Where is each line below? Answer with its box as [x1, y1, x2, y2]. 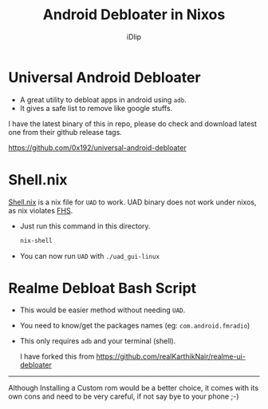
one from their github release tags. [8, 127, 122, 137]
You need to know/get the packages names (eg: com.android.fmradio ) [19, 321, 250, 331]
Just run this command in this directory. [19, 221, 151, 231]
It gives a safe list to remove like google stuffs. [19, 103, 173, 113]
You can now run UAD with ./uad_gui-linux [19, 251, 160, 260]
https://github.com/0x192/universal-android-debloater [8, 142, 187, 153]
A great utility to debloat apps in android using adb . [19, 94, 187, 105]
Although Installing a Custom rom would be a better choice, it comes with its [8, 383, 259, 393]
